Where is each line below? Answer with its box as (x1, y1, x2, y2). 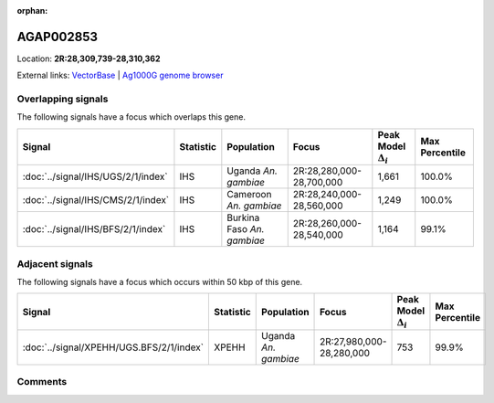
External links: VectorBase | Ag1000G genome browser (16, 69, 224, 81)
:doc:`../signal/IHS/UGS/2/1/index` (22, 170, 168, 183)
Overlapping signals (16, 92, 109, 105)
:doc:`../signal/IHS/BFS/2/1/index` (22, 223, 166, 236)
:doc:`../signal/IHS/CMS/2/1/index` (22, 194, 170, 207)
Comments (16, 376, 68, 388)
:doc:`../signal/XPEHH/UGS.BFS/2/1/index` (22, 341, 205, 354)
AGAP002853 (16, 28, 99, 45)
